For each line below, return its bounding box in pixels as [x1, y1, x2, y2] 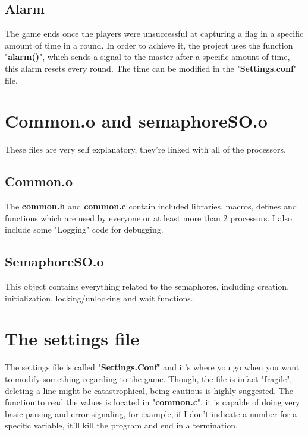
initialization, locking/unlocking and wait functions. [5, 291, 193, 304]
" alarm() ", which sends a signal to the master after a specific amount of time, [5, 50, 290, 63]
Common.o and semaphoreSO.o [5, 109, 268, 133]
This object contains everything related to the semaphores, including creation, [5, 280, 290, 293]
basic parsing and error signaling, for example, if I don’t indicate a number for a [5, 407, 297, 420]
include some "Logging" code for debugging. [5, 223, 164, 236]
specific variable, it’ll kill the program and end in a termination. [5, 419, 238, 431]
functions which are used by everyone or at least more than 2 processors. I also [5, 211, 292, 224]
